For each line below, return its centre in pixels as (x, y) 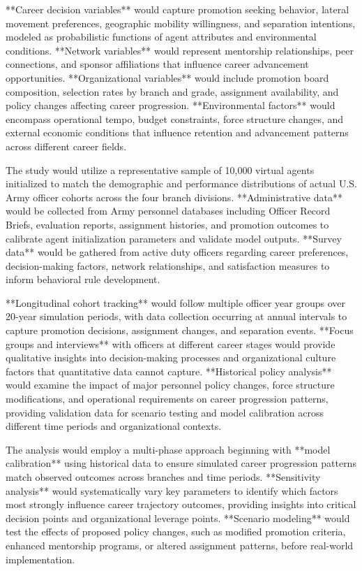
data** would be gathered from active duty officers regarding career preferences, (177, 252)
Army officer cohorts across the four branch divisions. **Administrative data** (174, 197)
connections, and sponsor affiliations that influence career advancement (157, 64)
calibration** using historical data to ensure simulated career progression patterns (181, 463)
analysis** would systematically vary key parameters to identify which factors (172, 490)
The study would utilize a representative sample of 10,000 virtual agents (160, 169)
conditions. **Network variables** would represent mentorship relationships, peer (180, 50)
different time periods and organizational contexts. (114, 426)
